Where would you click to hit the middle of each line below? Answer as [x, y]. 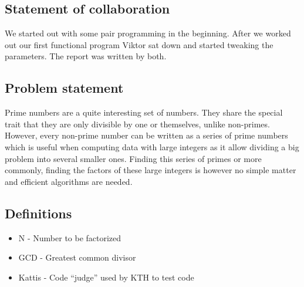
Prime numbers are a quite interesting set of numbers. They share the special [144, 112]
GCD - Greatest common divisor [77, 257]
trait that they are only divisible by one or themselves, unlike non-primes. [137, 124]
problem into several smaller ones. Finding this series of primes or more [133, 158]
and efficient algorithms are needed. [69, 181]
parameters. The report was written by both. [86, 56]
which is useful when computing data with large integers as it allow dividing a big [152, 146]
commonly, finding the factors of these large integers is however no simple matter [151, 170]
